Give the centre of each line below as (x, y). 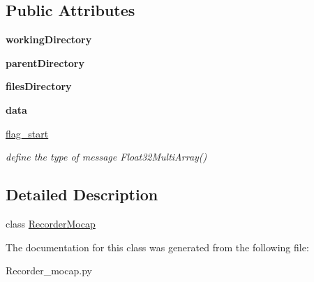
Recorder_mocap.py (49, 270)
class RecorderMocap (51, 223)
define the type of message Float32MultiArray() (106, 157)
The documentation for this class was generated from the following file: (157, 247)
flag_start (27, 133)
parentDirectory (45, 62)
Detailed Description (82, 194)
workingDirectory (49, 39)
